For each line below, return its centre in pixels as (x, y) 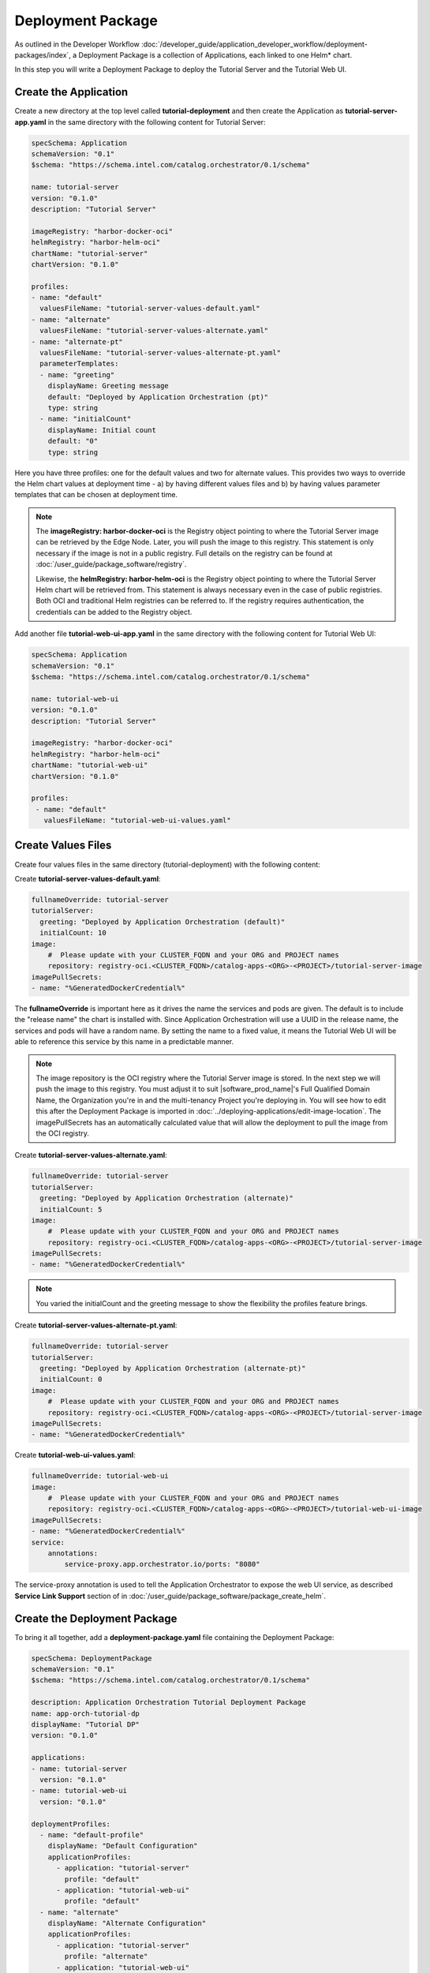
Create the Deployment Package (96, 1618)
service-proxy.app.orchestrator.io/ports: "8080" (162, 1564)
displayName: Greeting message (108, 386)
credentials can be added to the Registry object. (114, 612)
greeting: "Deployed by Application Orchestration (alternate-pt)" (173, 1368)
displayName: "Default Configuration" (123, 1846)
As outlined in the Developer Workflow (77, 44)
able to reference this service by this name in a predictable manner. (124, 1042)
